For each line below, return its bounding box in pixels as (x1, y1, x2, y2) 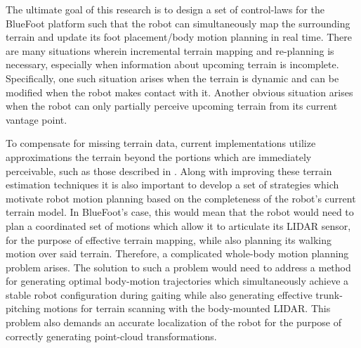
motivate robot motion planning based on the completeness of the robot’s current (6, 191, 356, 205)
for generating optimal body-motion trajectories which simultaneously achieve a (6, 273, 349, 288)
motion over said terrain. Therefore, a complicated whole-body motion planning (6, 246, 349, 261)
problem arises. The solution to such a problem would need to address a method (6, 259, 351, 274)
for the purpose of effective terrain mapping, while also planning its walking (6, 232, 332, 247)
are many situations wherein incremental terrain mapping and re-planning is (6, 43, 334, 58)
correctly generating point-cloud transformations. (6, 328, 217, 343)
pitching (6, 301, 41, 316)
